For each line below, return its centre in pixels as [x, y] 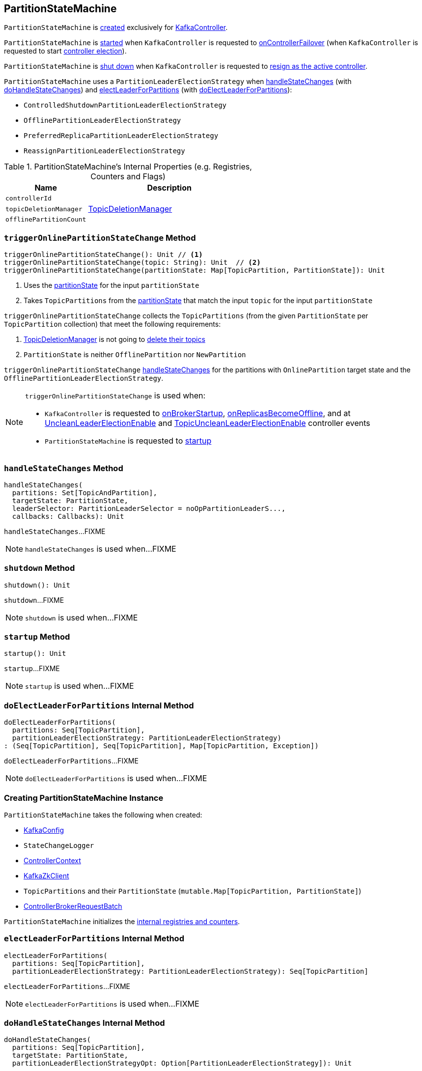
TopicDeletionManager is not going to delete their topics [114, 339]
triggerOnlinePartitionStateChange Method [100, 238]
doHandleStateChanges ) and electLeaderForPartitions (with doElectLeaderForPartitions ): [148, 90]
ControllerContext [52, 860]
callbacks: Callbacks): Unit [68, 516]
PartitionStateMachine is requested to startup [128, 441]
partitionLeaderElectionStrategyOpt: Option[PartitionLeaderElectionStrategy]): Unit [182, 1063]
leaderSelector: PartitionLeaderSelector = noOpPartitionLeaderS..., [149, 508]
